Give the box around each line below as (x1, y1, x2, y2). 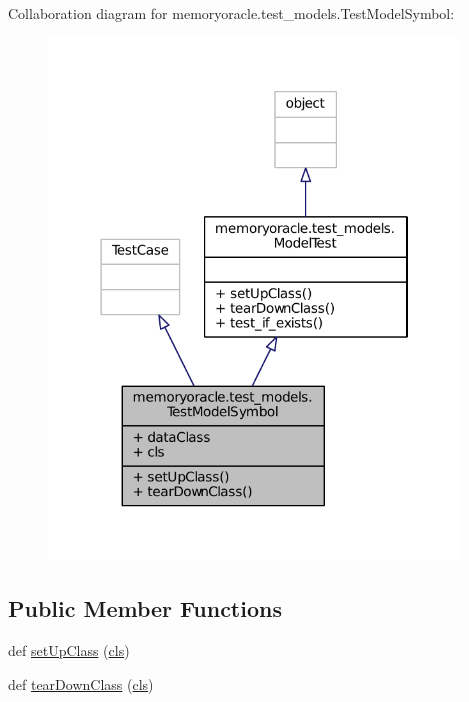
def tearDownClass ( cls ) (8, 673, 154, 694)
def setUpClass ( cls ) (8, 640, 130, 661)
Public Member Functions (8, 593, 282, 624)
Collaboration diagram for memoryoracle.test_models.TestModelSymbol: (8, 3, 455, 23)
